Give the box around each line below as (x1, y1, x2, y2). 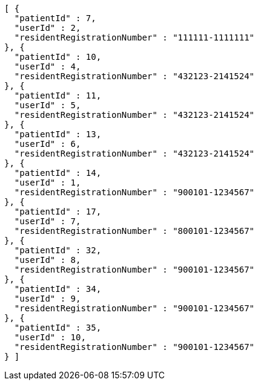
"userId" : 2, (14, 23, 81, 33)
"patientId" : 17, (14, 207, 102, 216)
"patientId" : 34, (14, 284, 102, 294)
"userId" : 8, (14, 255, 81, 265)
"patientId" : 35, (14, 323, 102, 332)
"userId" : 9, (14, 294, 81, 303)
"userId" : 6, (14, 139, 81, 149)
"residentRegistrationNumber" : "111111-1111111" (14, 33, 255, 42)
